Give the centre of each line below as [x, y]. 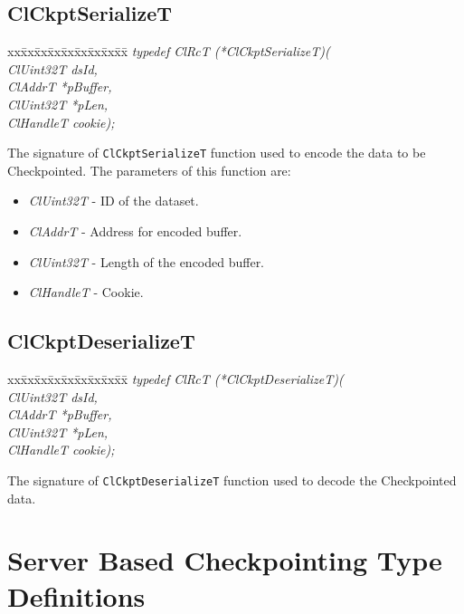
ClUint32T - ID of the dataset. [114, 201]
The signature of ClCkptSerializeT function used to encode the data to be [217, 153]
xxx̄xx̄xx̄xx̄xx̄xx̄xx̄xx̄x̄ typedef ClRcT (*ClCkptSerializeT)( [169, 51]
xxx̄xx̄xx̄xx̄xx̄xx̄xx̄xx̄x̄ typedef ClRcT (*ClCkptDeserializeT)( [175, 379]
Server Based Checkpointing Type [225, 560]
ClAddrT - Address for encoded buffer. [135, 231]
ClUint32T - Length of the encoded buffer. [147, 261]
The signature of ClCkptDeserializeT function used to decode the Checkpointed [232, 480]
